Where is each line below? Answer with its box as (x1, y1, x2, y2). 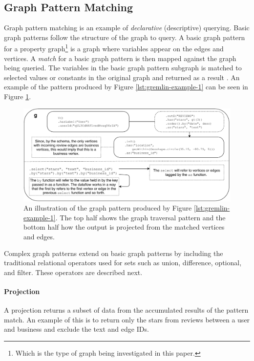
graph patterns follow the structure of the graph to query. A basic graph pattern (4, 32, 245, 42)
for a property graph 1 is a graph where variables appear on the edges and (4, 42, 224, 54)
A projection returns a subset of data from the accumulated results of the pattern (4, 305, 249, 315)
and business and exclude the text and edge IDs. (4, 324, 149, 334)
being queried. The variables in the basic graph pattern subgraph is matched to (4, 63, 242, 73)
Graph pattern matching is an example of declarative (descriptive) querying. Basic (4, 22, 250, 33)
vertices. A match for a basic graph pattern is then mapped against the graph (4, 53, 236, 63)
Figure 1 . (4, 91, 31, 102)
